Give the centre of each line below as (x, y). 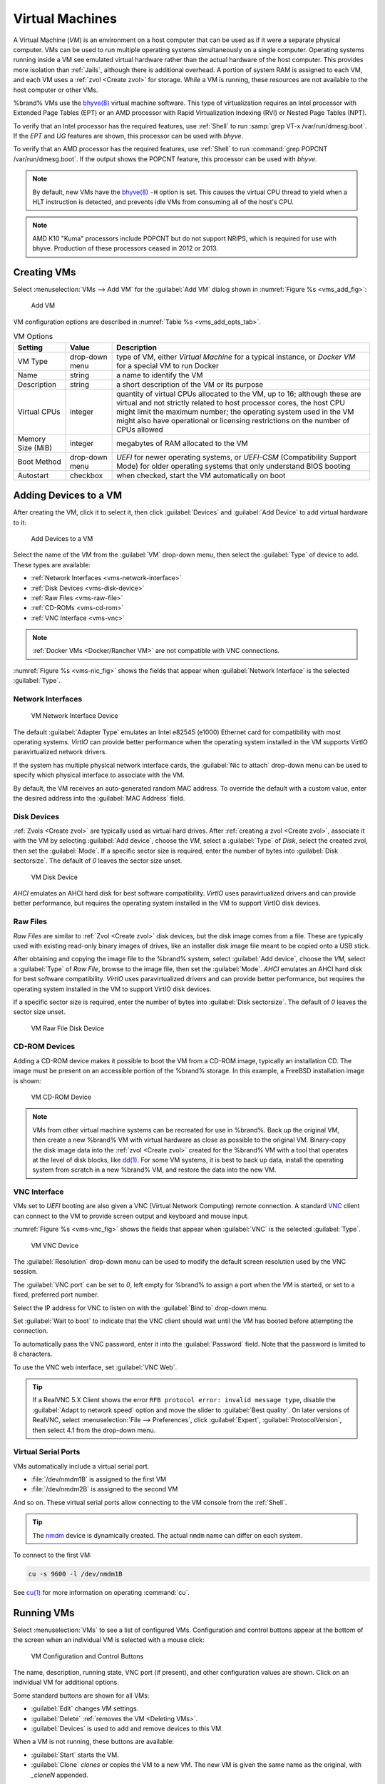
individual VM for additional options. (66, 1682)
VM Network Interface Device (75, 716)
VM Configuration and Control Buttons (87, 1656)
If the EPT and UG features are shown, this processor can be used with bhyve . (128, 136)
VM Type (33, 361)
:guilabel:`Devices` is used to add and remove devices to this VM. (127, 1728)
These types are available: (52, 564)
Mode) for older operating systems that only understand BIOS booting (233, 466)
